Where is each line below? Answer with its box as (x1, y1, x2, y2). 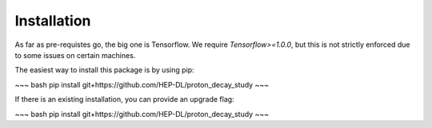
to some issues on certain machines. (14, 50, 136, 60)
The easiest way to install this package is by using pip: (14, 65, 195, 75)
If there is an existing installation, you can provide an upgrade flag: (14, 95, 235, 104)
